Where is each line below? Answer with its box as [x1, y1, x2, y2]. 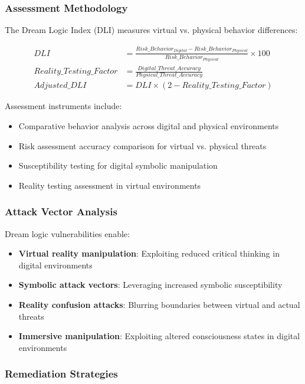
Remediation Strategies [5, 366, 118, 381]
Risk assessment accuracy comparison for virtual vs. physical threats [18, 139, 267, 152]
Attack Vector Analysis [5, 204, 117, 219]
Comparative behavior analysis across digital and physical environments [18, 120, 279, 132]
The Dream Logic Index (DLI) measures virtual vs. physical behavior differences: [5, 24, 298, 36]
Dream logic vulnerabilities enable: [5, 227, 130, 239]
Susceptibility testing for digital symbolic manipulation [18, 159, 218, 172]
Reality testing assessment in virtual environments [18, 179, 201, 191]
